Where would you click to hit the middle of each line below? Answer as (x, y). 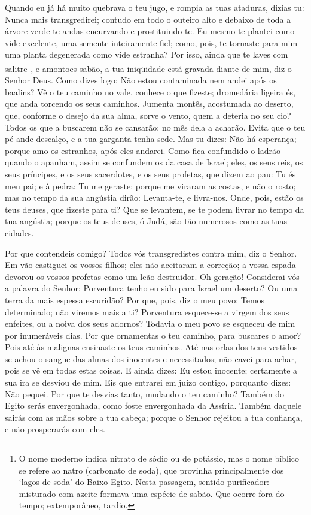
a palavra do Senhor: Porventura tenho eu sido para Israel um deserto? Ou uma (151, 288)
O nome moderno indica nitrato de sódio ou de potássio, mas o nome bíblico (159, 458)
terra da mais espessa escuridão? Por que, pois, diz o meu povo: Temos (135, 299)
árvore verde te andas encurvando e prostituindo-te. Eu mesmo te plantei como (150, 31)
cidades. (19, 232)
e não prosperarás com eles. (55, 429)
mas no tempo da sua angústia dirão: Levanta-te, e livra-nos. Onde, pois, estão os (154, 198)
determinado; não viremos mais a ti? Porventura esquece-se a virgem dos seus (147, 311)
